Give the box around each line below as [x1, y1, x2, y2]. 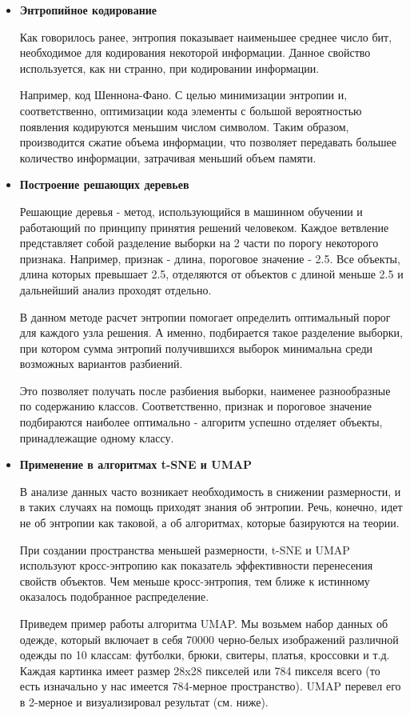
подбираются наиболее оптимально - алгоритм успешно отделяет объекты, [19, 414, 383, 430]
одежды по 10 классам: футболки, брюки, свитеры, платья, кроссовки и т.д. [19, 646, 390, 663]
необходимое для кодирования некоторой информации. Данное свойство [19, 44, 371, 61]
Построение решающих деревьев [19, 176, 189, 193]
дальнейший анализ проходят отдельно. [19, 281, 212, 298]
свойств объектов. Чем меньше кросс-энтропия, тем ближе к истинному [19, 572, 370, 589]
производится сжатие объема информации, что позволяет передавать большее [19, 134, 397, 150]
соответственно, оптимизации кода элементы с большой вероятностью [19, 102, 362, 118]
